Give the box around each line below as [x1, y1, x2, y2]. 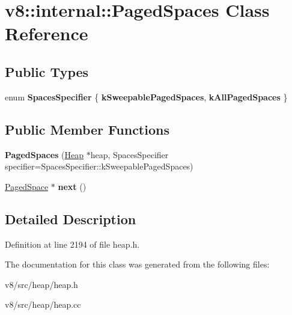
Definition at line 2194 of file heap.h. [5, 237, 140, 250]
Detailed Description [5, 209, 136, 228]
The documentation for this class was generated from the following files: [5, 258, 270, 271]
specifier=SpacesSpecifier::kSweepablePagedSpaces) [5, 160, 193, 173]
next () [58, 180, 87, 192]
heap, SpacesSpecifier [90, 148, 169, 161]
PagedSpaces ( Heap [5, 148, 84, 161]
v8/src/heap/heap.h [5, 278, 78, 290]
